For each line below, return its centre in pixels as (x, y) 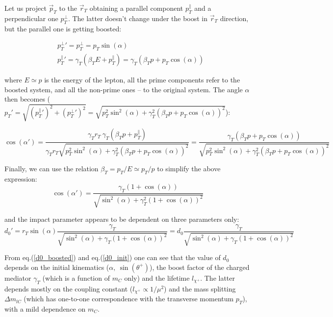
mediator (18, 277)
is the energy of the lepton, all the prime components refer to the (142, 80)
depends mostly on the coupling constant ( (69, 288)
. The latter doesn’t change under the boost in (138, 18)
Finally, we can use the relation (51, 168)
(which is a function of (76, 277)
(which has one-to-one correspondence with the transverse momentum (129, 299)
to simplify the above (189, 168)
